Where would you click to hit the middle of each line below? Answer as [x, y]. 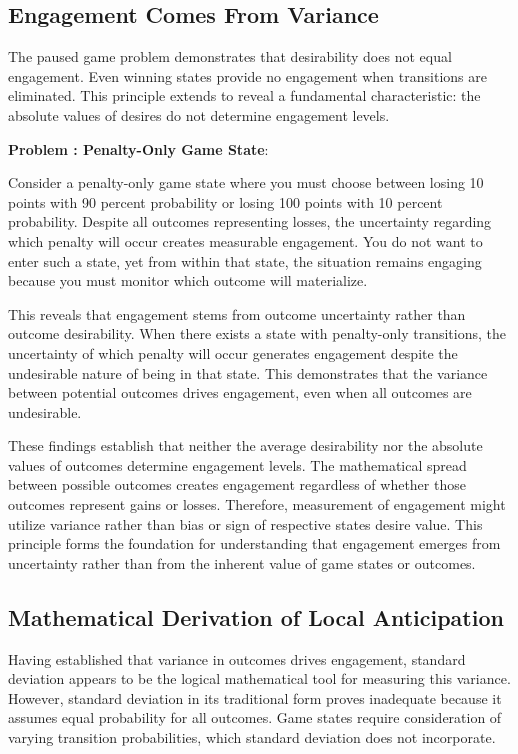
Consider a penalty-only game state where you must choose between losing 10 [246, 182]
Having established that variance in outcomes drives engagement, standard [237, 658]
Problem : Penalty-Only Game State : [138, 148]
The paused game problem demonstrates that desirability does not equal [230, 56]
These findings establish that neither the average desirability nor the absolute [245, 445]
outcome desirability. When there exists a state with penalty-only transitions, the [257, 333]
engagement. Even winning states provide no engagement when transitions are [247, 75]
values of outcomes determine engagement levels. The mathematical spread [237, 464]
